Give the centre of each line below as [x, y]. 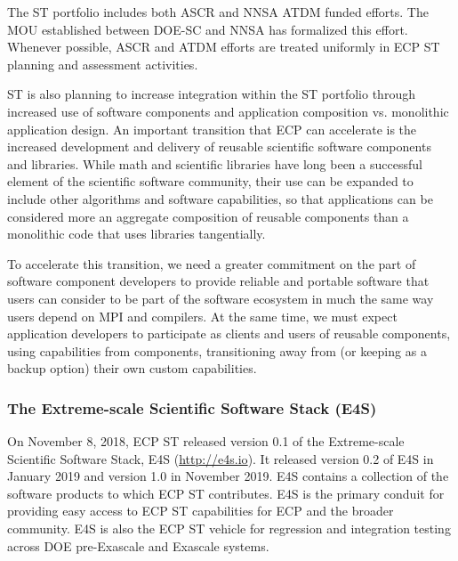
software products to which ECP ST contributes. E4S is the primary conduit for [226, 493]
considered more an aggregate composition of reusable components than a [208, 216]
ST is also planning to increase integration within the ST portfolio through [211, 94]
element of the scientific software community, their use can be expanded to [210, 181]
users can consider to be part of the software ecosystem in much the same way [221, 298]
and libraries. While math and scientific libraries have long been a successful [215, 163]
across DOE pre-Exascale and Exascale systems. [138, 545]
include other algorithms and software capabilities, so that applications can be [220, 198]
